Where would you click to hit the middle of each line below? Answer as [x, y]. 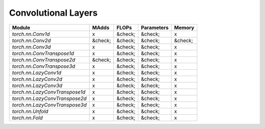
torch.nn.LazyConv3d [37, 85]
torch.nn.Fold [27, 118]
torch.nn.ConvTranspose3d [44, 66]
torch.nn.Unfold [30, 111]
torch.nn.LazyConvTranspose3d [49, 104]
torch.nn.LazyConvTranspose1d [49, 92]
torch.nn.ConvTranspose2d [44, 60]
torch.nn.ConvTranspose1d [43, 53]
